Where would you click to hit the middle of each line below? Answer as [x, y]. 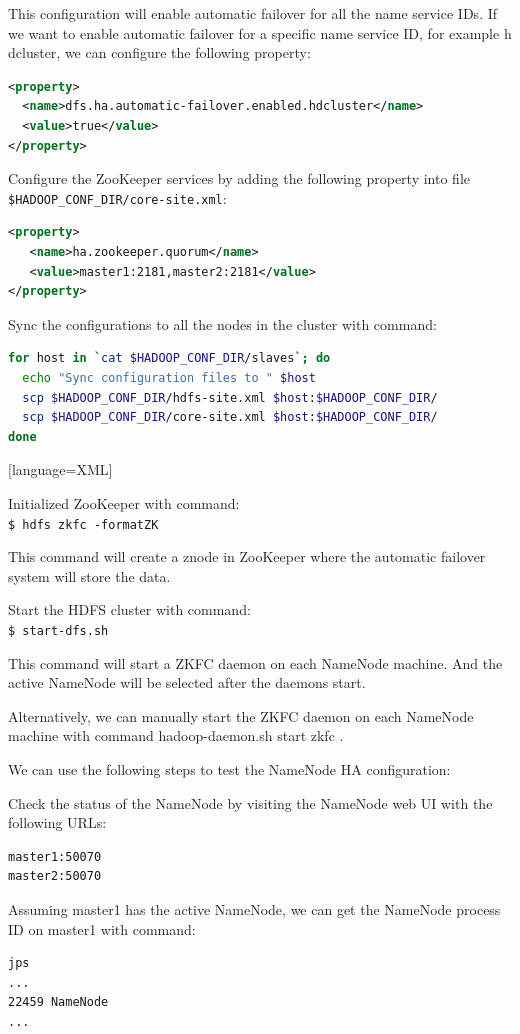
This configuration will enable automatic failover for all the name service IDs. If [253, 13]
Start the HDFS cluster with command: [129, 609]
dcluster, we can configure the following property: [159, 52]
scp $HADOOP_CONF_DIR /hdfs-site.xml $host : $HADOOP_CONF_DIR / [230, 397]
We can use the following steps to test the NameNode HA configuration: [229, 769]
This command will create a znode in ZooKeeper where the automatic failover [247, 556]
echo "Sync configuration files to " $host [169, 377]
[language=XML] [60, 469]
